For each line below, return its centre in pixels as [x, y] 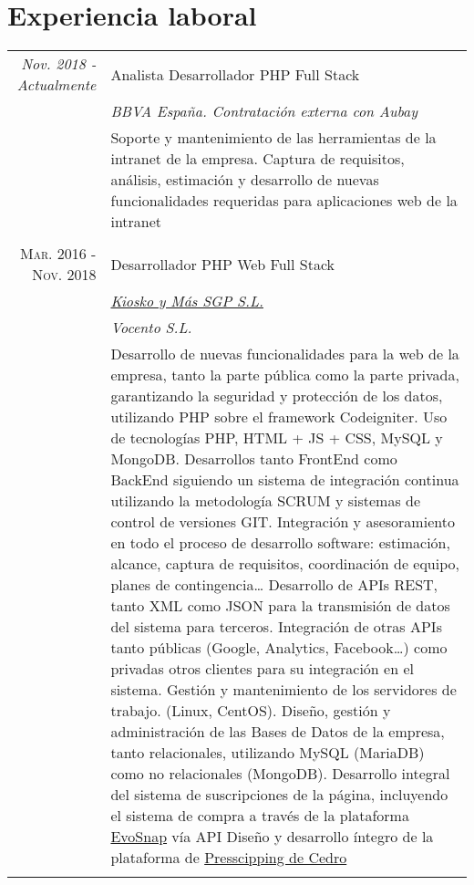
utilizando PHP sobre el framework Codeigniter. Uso [279, 417]
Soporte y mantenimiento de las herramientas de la [273, 138]
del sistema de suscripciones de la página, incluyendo [279, 795]
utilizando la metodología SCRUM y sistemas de [266, 501]
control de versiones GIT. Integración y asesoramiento [283, 522]
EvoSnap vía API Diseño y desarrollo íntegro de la [272, 837]
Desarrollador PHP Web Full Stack [223, 264]
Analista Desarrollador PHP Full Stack [235, 74]
